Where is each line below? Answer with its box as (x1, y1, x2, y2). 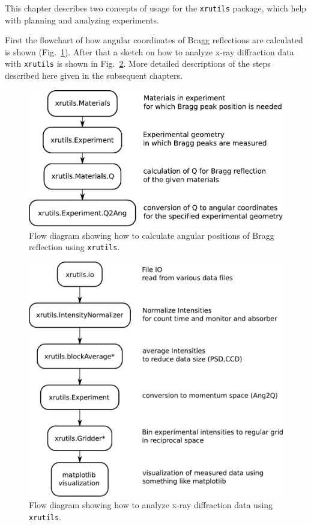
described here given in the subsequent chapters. (5, 69, 183, 82)
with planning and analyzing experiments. (5, 13, 159, 26)
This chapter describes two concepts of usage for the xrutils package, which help (5, 2, 307, 14)
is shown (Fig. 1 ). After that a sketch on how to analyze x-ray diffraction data (5, 45, 294, 58)
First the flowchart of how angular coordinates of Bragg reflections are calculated (5, 34, 303, 46)
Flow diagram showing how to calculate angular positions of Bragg (29, 229, 274, 241)
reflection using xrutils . (29, 241, 120, 253)
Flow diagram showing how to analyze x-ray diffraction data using (29, 499, 273, 511)
